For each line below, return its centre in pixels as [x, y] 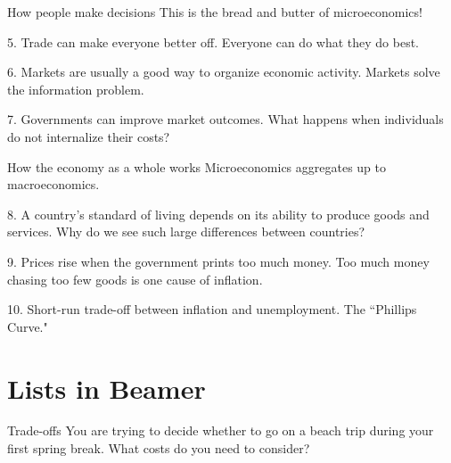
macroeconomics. [53, 184]
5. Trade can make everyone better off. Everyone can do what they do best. [213, 41]
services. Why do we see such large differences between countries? [186, 231]
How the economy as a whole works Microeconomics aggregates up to [197, 166]
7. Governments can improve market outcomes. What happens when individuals [225, 119]
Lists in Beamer [107, 388]
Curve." [28, 326]
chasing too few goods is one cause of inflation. [135, 279]
